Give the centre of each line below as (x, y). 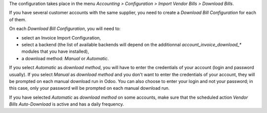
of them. (18, 19)
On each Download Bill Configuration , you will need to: (65, 29)
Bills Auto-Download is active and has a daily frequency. (67, 104)
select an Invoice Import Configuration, (61, 38)
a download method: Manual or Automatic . (65, 58)
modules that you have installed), (55, 51)
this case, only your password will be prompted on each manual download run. (89, 88)
